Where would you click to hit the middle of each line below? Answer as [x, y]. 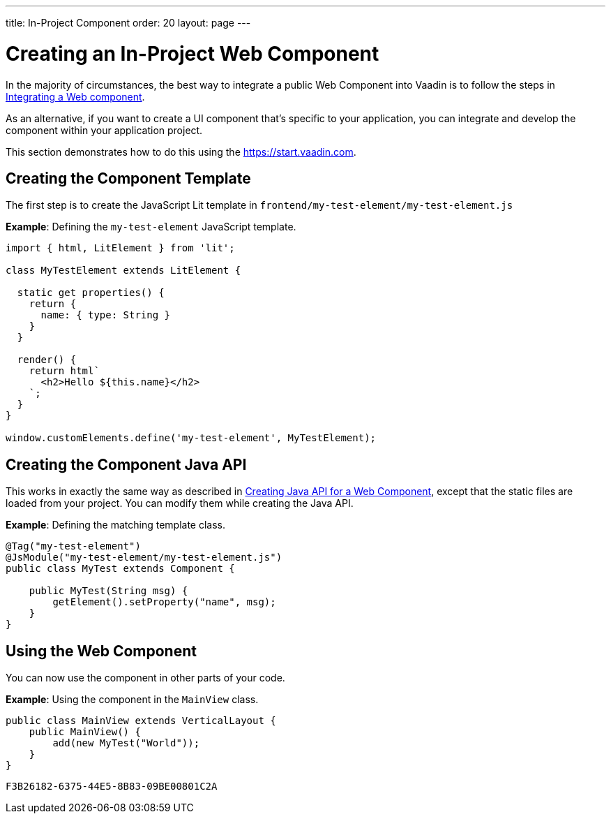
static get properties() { [91, 293]
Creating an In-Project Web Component [193, 53]
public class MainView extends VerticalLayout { [141, 721]
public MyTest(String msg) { [108, 591]
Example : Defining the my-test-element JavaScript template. [151, 227]
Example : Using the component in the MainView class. [132, 700]
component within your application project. [104, 130]
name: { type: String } [106, 315]
